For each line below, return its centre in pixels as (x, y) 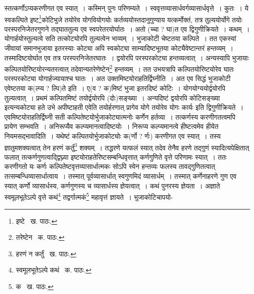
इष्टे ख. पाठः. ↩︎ (37, 220)
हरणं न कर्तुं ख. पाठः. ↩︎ (46, 253)
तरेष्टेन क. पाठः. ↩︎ (40, 237)
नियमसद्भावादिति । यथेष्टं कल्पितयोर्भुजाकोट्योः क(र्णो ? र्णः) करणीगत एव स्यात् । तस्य (113, 136)
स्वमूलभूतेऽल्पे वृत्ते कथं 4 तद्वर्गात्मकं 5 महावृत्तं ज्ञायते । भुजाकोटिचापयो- (89, 196)
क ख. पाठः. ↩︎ (35, 286)
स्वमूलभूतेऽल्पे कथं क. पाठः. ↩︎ (54, 270)
